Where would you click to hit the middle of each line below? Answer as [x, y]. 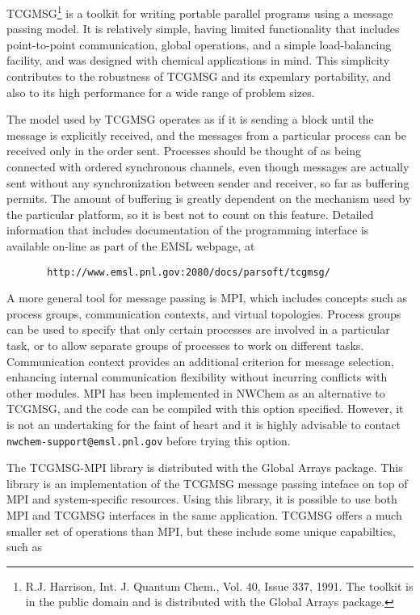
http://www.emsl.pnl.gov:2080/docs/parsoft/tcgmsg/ [189, 272]
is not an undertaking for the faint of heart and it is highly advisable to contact [204, 424]
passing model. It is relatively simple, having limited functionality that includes [203, 29]
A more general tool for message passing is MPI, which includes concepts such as [207, 298]
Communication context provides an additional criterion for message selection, [200, 361]
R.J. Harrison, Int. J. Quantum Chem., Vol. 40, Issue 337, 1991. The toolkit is [219, 586]
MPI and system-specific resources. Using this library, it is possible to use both [202, 499]
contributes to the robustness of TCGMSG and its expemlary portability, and [199, 76]
